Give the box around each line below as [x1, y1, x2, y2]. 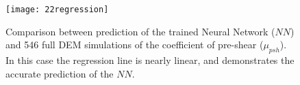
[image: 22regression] [5, 5, 109, 14]
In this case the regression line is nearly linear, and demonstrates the [5, 53, 295, 67]
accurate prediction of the [5, 66, 114, 80]
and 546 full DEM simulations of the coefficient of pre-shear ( [5, 37, 264, 52]
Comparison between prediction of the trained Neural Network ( [5, 24, 275, 38]
